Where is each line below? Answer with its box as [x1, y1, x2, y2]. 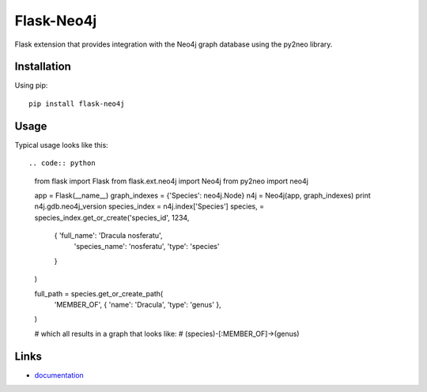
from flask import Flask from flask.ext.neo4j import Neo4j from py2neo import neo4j [34, 176, 308, 186]
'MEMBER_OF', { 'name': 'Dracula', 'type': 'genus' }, [54, 300, 221, 310]
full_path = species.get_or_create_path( [34, 288, 164, 298]
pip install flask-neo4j [28, 99, 125, 108]
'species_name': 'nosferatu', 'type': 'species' [74, 242, 220, 251]
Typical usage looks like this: [14, 140, 108, 149]
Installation [14, 60, 71, 73]
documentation [34, 370, 85, 379]
